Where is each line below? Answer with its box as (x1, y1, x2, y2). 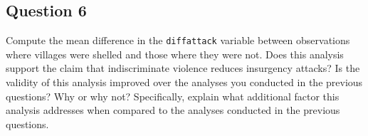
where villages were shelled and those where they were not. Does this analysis (6, 46, 344, 61)
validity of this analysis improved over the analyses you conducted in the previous (6, 75, 363, 90)
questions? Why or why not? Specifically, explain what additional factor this (6, 88, 340, 103)
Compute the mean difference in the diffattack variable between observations (6, 33, 350, 48)
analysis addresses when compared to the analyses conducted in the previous (6, 103, 340, 117)
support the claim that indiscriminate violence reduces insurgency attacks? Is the (6, 61, 360, 75)
